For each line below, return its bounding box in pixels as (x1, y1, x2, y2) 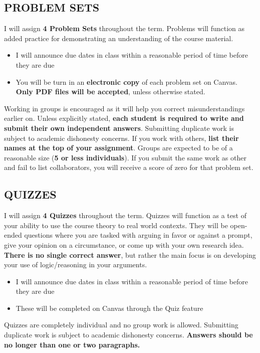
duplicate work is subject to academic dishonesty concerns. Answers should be (4, 329, 253, 340)
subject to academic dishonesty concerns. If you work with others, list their (4, 132, 239, 143)
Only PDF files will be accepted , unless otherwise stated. (16, 86, 205, 97)
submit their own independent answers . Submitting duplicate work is (4, 122, 234, 133)
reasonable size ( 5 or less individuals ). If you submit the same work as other (4, 152, 246, 162)
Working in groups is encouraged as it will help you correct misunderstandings (4, 103, 245, 113)
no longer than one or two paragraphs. (4, 339, 140, 349)
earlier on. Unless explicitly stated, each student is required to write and (4, 113, 244, 123)
